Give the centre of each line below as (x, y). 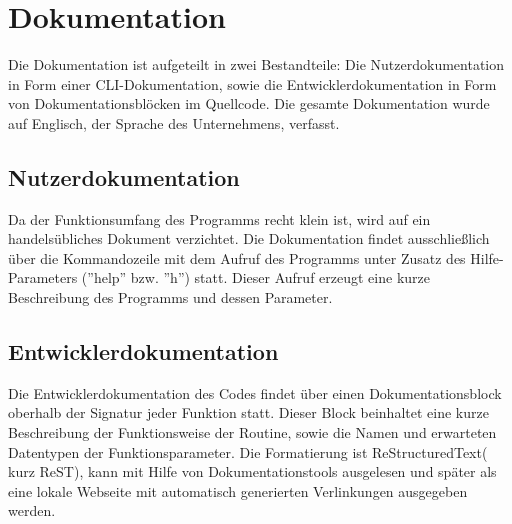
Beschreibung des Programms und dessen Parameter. (170, 297)
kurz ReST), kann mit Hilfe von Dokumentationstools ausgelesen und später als (252, 471)
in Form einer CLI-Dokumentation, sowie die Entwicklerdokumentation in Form (252, 83)
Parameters (43, 277)
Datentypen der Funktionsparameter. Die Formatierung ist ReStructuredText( (248, 451)
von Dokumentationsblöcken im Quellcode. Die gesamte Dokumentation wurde (249, 103)
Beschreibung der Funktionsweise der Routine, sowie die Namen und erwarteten (252, 432)
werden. (32, 510)
